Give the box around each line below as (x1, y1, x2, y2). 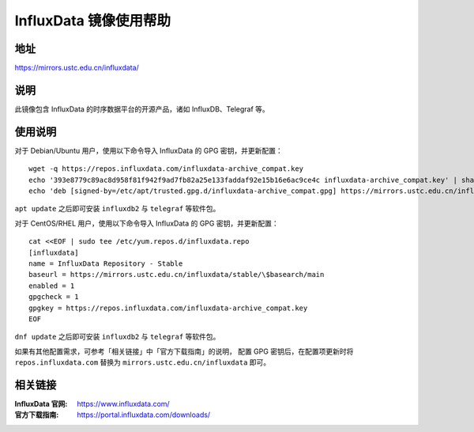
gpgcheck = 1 (28, 293, 79, 301)
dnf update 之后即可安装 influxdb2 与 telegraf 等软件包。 (14, 332, 220, 342)
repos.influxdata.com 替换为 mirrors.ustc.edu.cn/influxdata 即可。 (14, 358, 271, 367)
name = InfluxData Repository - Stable (28, 260, 183, 268)
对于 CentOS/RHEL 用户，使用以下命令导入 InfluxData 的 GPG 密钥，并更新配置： (14, 218, 280, 228)
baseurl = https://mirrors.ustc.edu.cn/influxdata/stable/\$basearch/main (28, 270, 325, 279)
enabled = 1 (28, 281, 75, 290)
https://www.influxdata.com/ (77, 400, 170, 409)
